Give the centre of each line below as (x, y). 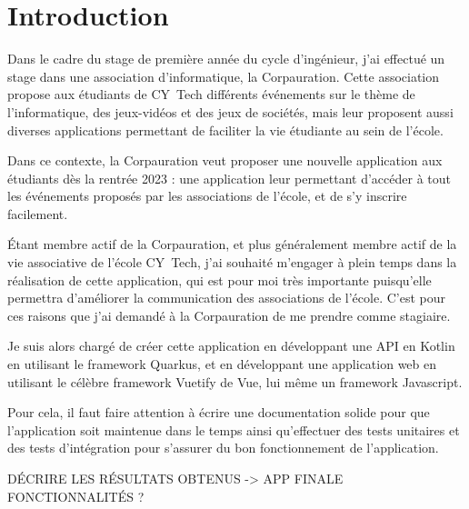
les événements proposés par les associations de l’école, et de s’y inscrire (207, 196)
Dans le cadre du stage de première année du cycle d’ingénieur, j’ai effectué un (226, 59)
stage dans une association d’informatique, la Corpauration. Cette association (224, 76)
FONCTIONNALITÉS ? (76, 496)
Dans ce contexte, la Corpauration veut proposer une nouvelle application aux (225, 160)
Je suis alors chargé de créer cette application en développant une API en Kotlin (231, 346)
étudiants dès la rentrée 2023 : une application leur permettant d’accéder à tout (230, 178)
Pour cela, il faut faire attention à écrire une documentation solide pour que (219, 412)
